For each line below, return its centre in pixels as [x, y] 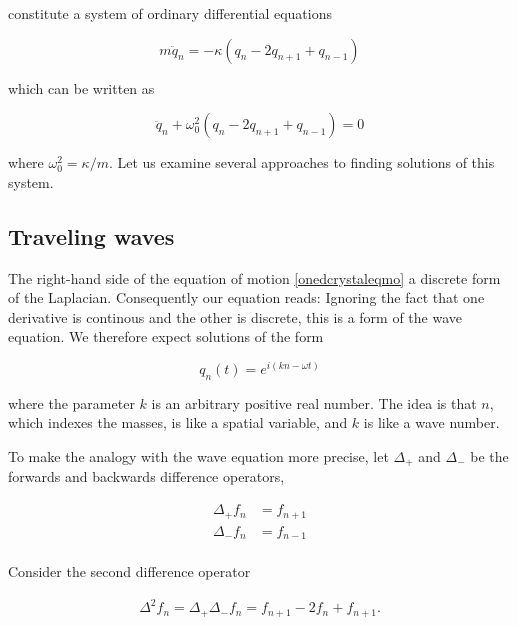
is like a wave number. [431, 422]
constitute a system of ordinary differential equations [170, 13]
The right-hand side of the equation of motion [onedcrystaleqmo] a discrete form [254, 277]
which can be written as [81, 87]
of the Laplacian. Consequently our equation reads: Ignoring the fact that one [246, 297]
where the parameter [71, 402]
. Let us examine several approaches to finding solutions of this [301, 162]
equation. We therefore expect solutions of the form [166, 336]
